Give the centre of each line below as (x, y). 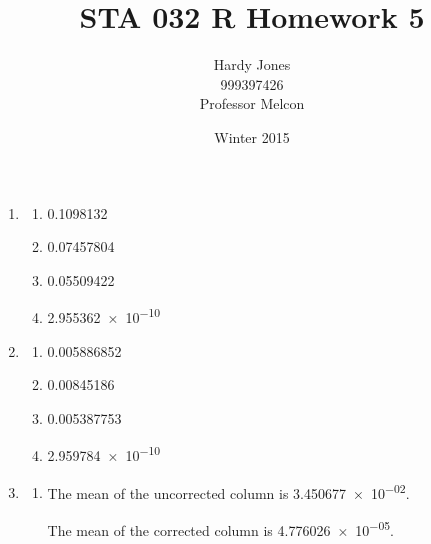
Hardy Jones (252, 64)
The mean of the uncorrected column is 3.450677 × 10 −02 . (228, 491)
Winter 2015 (252, 136)
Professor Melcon (252, 103)
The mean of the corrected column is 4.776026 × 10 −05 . (220, 528)
